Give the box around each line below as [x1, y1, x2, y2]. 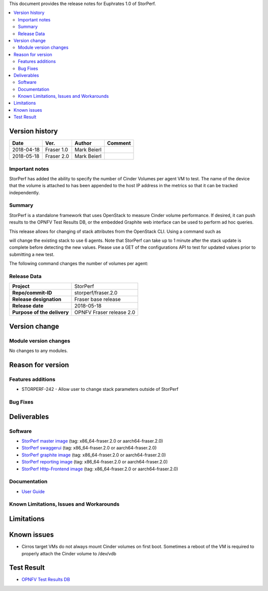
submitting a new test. [9, 251, 55, 257]
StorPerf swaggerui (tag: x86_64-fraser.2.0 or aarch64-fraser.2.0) [21, 445, 157, 451]
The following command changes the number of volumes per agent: [9, 261, 148, 267]
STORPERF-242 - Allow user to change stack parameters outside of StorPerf [21, 386, 179, 392]
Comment [107, 140, 131, 147]
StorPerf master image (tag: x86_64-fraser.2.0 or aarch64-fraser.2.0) [21, 438, 163, 444]
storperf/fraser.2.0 [74, 290, 118, 296]
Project [12, 283, 30, 290]
